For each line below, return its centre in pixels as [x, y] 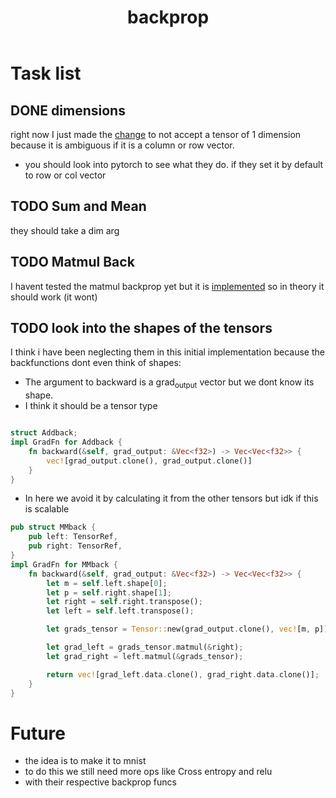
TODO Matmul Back [72, 262]
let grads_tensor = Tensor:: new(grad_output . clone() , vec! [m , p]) [187, 629]
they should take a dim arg [65, 230]
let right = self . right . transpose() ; [124, 602]
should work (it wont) [54, 297]
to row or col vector [65, 175]
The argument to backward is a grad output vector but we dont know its [169, 383]
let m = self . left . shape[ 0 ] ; [107, 583]
